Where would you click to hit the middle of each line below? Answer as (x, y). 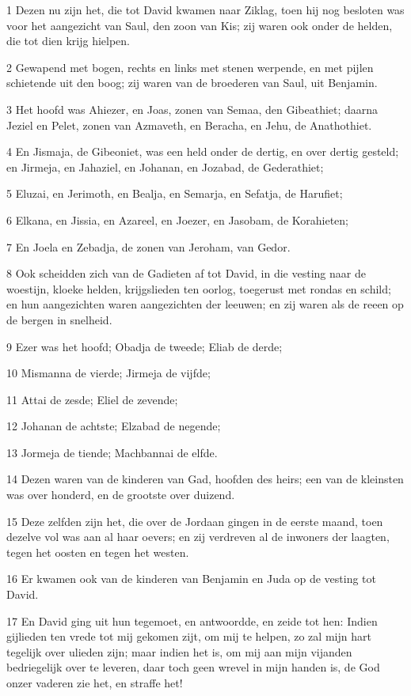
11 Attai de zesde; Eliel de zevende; (92, 399)
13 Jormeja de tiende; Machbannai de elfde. (112, 452)
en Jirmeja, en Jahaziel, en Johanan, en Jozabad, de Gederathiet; (165, 166)
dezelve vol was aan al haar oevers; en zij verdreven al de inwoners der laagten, (198, 537)
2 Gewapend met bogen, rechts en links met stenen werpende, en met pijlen (190, 67)
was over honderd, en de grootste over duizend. (121, 495)
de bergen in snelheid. (59, 319)
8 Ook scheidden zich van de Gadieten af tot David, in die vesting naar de (186, 273)
